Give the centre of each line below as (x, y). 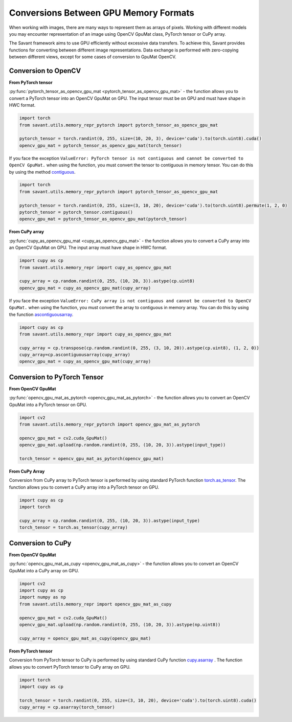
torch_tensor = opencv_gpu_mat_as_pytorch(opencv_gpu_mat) (91, 459)
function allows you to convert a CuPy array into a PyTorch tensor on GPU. (84, 487)
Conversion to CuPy (40, 543)
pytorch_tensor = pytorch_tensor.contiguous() (76, 212)
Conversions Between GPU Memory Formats (102, 13)
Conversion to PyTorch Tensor (56, 377)
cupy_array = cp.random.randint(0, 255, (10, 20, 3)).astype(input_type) (110, 520)
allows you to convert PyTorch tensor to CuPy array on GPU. (70, 667)
